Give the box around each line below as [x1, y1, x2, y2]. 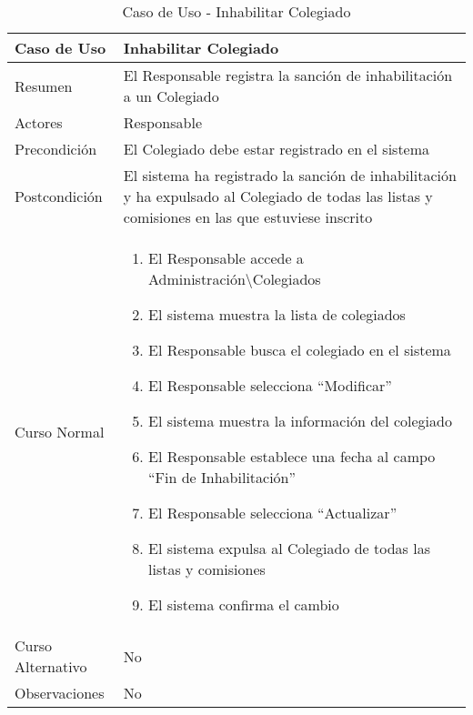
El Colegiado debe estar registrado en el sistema [123, 138, 430, 159]
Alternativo [15, 656, 87, 677]
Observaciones [15, 682, 105, 703]
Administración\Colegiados [148, 268, 321, 289]
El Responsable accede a [148, 247, 304, 268]
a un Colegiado [123, 86, 219, 106]
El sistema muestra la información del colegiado [148, 410, 452, 431]
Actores [15, 112, 63, 133]
